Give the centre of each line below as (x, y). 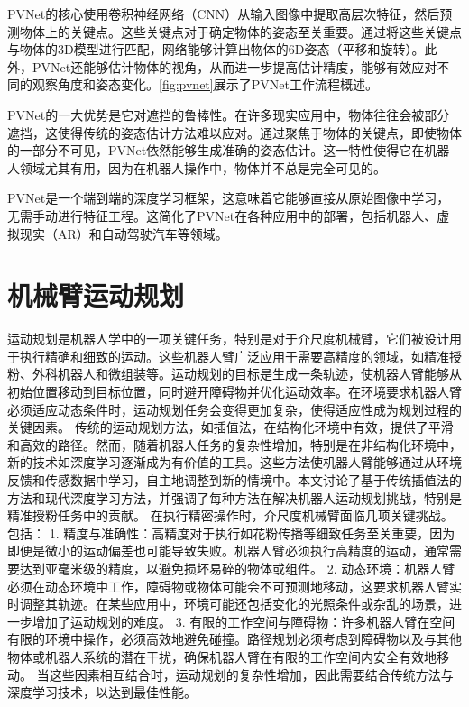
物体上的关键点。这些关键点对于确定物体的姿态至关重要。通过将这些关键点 (240, 31)
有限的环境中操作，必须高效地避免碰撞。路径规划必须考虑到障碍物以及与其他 (234, 639)
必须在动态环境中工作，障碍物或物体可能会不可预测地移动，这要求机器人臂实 (234, 586)
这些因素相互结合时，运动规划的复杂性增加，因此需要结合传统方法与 (251, 674)
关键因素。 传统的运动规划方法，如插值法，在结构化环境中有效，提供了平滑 (230, 427)
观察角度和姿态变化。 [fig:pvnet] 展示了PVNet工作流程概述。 (205, 84)
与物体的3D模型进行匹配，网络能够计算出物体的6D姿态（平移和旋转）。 (216, 49)
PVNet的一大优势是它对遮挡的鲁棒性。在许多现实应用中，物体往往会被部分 (229, 114)
